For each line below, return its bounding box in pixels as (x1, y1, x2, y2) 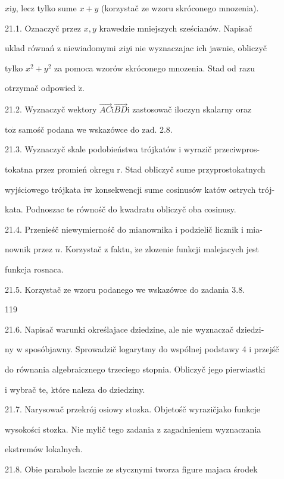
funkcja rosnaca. (5, 262, 64, 275)
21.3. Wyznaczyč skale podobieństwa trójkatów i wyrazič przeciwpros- (5, 143, 260, 155)
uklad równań (5, 42, 55, 54)
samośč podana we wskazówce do (18, 123, 139, 135)
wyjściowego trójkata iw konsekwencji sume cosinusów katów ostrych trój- (5, 183, 275, 195)
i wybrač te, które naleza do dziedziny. (5, 383, 145, 395)
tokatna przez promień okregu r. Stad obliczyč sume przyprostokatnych (5, 162, 266, 175)
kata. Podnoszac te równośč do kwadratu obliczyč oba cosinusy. (5, 203, 236, 215)
